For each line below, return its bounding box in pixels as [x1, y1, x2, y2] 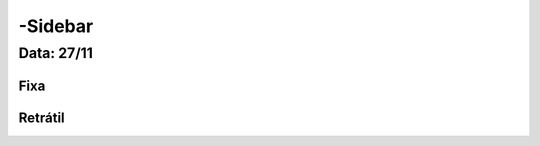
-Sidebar [18, 15, 94, 37]
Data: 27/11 [18, 44, 94, 62]
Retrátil [18, 109, 65, 126]
